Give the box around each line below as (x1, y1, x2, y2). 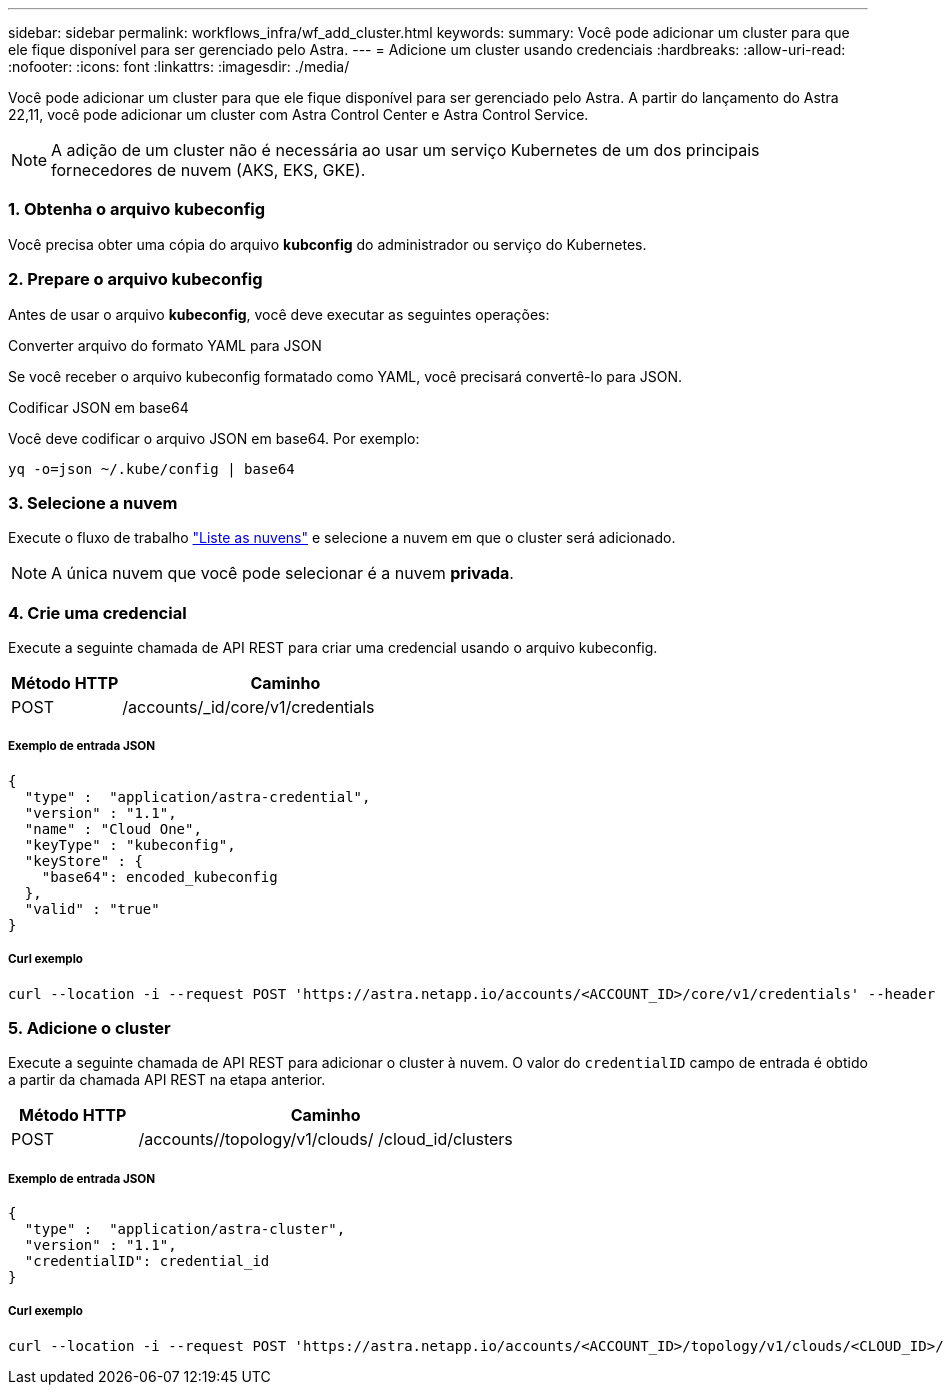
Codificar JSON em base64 (8, 398, 189, 416)
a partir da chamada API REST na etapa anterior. (8, 1071, 326, 1089)
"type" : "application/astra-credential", (24, 788, 371, 805)
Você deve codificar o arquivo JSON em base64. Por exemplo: (8, 429, 420, 447)
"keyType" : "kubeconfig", (24, 836, 236, 853)
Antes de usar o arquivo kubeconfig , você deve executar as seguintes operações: (8, 305, 550, 323)
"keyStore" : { (24, 852, 143, 869)
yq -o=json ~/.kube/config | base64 (8, 460, 295, 477)
